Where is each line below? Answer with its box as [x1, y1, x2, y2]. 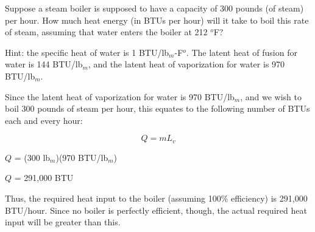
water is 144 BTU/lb [5, 58, 83, 70]
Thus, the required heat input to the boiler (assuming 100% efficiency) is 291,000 [5, 191, 308, 204]
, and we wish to [240, 90, 302, 103]
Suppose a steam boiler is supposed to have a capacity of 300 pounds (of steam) [5, 2, 304, 14]
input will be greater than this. [5, 216, 121, 228]
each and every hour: [5, 114, 83, 126]
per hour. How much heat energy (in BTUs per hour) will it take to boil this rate [5, 13, 309, 26]
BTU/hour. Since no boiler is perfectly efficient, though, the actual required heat [5, 203, 307, 216]
